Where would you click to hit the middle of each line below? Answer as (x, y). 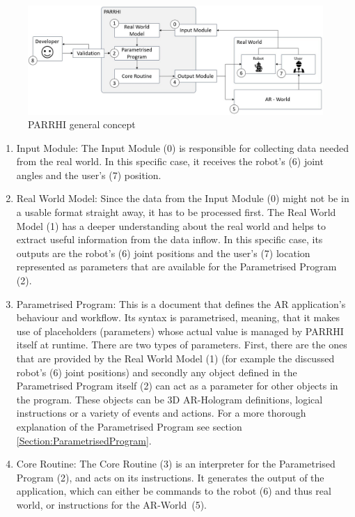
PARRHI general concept (82, 124)
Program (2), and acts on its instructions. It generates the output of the (170, 477)
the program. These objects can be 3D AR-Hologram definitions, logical (169, 399)
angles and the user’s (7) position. (89, 175)
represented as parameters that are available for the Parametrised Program (176, 267)
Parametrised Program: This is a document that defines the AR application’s (181, 303)
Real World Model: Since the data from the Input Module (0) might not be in (183, 198)
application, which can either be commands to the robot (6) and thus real (174, 491)
